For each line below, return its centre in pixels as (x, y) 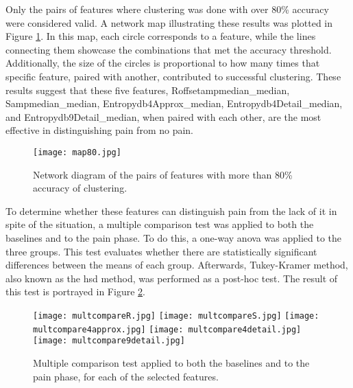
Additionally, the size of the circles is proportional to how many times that (163, 63)
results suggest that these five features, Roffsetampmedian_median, (148, 90)
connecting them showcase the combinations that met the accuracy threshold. (169, 49)
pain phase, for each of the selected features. (126, 376)
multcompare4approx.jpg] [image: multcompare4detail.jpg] (167, 329)
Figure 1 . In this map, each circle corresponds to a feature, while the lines (161, 36)
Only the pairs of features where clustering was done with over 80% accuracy (167, 9)
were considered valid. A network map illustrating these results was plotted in (169, 22)
